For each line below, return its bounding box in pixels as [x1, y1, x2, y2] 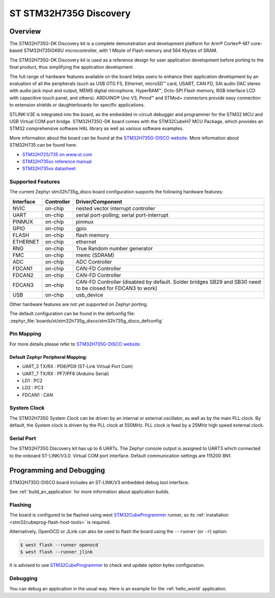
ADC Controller [75, 258, 112, 265]
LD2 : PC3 [22, 385, 44, 391]
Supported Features [9, 178, 61, 185]
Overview [9, 27, 41, 36]
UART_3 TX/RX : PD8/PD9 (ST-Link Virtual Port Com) [22, 363, 133, 369]
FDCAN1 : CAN [22, 392, 53, 398]
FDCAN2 [12, 271, 34, 278]
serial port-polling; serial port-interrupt [75, 211, 169, 218]
